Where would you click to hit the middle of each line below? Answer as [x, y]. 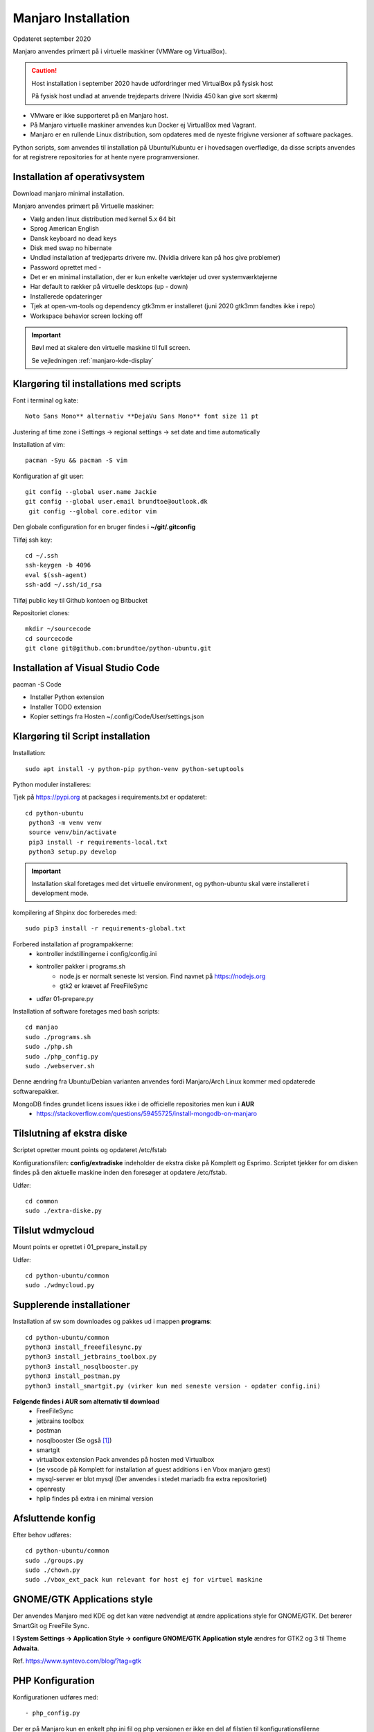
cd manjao [42, 1027]
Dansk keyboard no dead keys [73, 238]
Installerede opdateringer [66, 296]
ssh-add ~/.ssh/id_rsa [64, 585]
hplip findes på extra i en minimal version [95, 1498]
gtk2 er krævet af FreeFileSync [104, 986]
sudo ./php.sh [49, 1047]
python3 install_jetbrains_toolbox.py [91, 1357]
